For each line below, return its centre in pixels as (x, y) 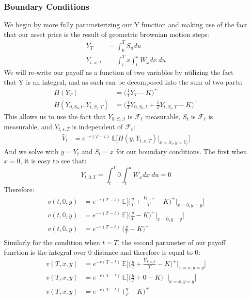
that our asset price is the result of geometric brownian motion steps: (107, 34)
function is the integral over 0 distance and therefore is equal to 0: (102, 252)
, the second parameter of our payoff (172, 242)
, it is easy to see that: (53, 161)
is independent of (97, 126)
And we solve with (31, 151)
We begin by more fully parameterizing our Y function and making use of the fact (126, 25)
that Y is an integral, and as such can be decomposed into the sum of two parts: (123, 81)
